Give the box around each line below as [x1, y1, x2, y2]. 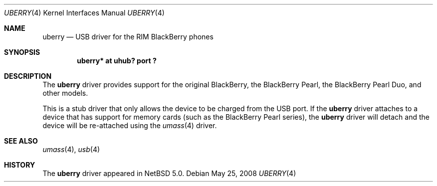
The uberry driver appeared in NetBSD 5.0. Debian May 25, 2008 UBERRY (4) [42, 169, 296, 178]
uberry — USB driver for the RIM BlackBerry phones [42, 32, 214, 41]
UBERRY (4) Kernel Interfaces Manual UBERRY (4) [4, 8, 165, 17]
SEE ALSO [4, 137, 38, 145]
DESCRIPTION [4, 72, 52, 80]
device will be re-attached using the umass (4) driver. [42, 121, 217, 130]
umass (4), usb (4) [42, 145, 100, 154]
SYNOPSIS [4, 48, 40, 56]
